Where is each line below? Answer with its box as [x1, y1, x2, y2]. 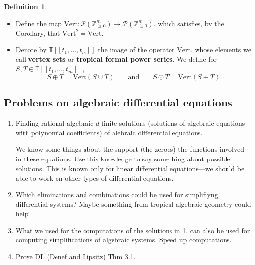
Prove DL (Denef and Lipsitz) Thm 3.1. [15, 251, 136, 261]
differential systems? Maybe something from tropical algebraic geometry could [15, 199, 251, 209]
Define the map [15, 18, 62, 28]
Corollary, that [15, 27, 60, 38]
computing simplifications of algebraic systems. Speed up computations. [15, 235, 232, 245]
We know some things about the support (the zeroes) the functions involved [15, 144, 244, 154]
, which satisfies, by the [153, 18, 224, 28]
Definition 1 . [4, 1, 47, 11]
